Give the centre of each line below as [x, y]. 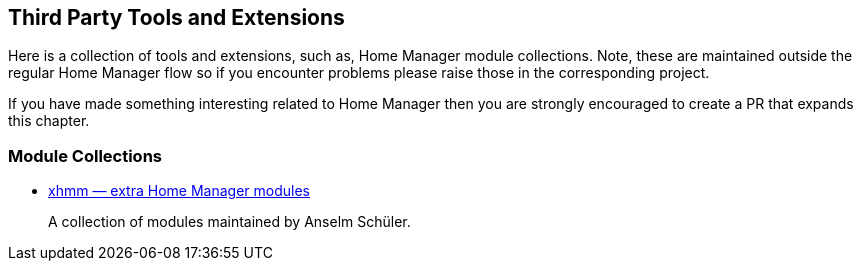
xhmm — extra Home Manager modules [179, 191]
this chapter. [49, 121]
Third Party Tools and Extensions [176, 17]
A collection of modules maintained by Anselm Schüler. [229, 222]
